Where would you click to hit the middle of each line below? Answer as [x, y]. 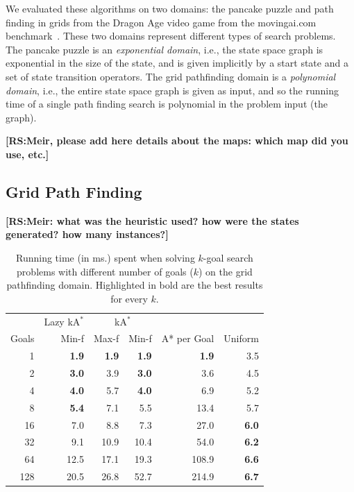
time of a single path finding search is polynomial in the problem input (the [167, 104]
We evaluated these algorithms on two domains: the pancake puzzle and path [170, 8]
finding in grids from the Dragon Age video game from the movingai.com [161, 22]
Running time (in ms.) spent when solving [106, 257]
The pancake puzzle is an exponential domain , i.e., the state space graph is [165, 49]
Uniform [241, 338]
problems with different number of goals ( [105, 271]
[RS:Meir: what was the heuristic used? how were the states [152, 220]
